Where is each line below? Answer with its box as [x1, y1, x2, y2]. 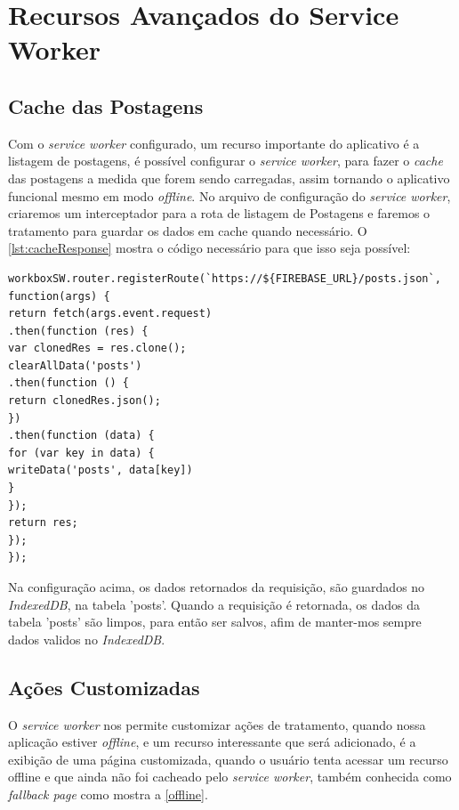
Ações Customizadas [8, 673, 200, 701]
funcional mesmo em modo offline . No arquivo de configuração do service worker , [8, 186, 451, 205]
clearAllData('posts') [8, 359, 142, 372]
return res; [8, 516, 78, 530]
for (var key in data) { [8, 446, 155, 459]
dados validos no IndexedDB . [8, 629, 165, 648]
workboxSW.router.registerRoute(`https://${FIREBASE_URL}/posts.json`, [8, 271, 441, 285]
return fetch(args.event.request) [8, 307, 213, 320]
